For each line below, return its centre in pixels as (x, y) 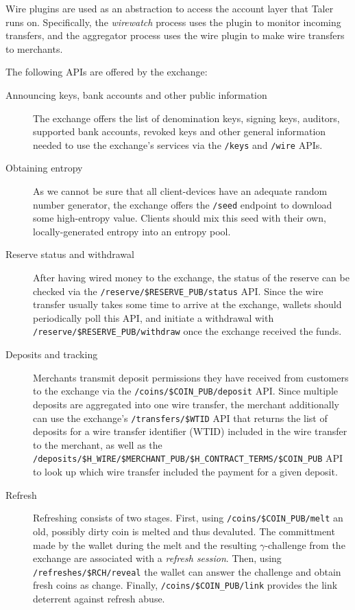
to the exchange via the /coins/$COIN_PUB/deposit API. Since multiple (186, 391)
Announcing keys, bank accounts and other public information (136, 94)
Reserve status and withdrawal (70, 254)
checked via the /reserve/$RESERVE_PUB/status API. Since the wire (178, 291)
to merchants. (34, 48)
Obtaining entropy (44, 168)
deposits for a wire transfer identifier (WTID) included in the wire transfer (190, 431)
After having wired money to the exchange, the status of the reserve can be (191, 278)
